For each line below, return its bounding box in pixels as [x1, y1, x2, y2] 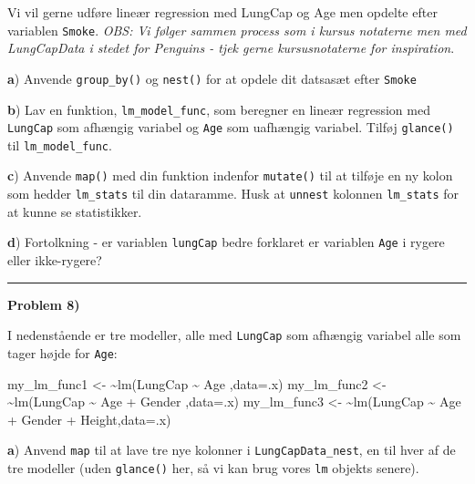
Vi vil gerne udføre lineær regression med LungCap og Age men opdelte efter [7, 3, 438, 21]
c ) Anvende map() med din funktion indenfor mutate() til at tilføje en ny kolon [7, 166, 453, 185]
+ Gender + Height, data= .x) [7, 409, 171, 428]
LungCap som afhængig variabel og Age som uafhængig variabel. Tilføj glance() [7, 118, 454, 137]
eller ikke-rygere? [7, 251, 102, 270]
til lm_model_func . [7, 135, 112, 154]
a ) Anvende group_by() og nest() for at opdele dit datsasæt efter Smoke [7, 68, 417, 88]
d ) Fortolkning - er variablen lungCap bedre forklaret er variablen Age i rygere [7, 232, 445, 252]
